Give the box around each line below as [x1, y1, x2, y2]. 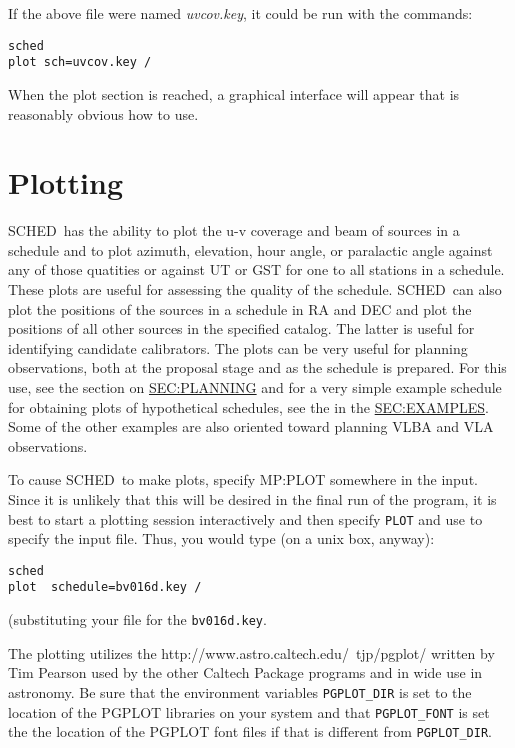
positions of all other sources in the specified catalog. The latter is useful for [8, 318, 475, 339]
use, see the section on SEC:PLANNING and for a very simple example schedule [8, 376, 502, 397]
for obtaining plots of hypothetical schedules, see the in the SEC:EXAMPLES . [8, 396, 489, 417]
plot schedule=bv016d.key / [8, 580, 202, 595]
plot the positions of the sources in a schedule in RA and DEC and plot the [8, 298, 472, 319]
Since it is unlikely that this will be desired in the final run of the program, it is [8, 488, 497, 509]
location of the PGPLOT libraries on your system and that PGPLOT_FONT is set [8, 701, 490, 722]
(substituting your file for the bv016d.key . [8, 609, 267, 630]
